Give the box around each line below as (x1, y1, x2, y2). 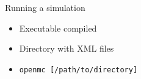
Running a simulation (5, 1, 85, 13)
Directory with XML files (19, 42, 114, 55)
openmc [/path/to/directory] (19, 65, 138, 74)
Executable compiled (19, 21, 97, 34)
